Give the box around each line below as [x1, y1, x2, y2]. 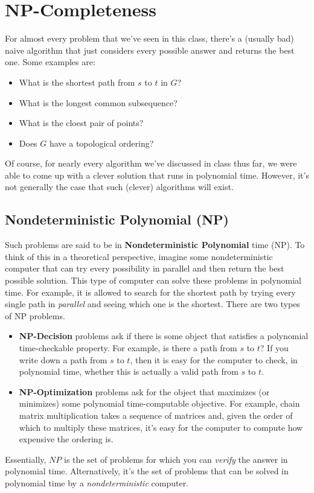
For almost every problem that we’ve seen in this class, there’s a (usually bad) [5, 32, 294, 45]
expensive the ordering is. [19, 433, 114, 445]
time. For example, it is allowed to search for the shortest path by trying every [5, 285, 296, 298]
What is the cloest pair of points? [19, 116, 144, 129]
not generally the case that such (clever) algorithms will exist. [5, 180, 234, 193]
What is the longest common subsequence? [19, 96, 178, 109]
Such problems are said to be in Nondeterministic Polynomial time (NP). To [5, 238, 305, 251]
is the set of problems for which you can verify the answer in [64, 453, 288, 465]
